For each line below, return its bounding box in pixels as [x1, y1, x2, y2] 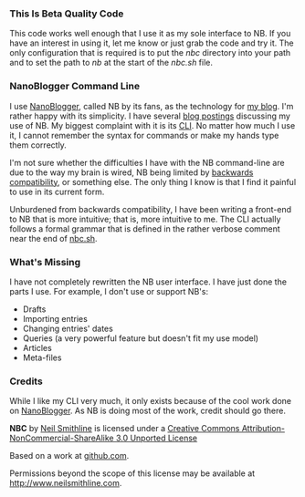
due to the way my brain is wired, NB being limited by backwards [9, 167, 254, 178]
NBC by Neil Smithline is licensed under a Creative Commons [9, 423, 240, 434]
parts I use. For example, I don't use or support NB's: [9, 285, 208, 296]
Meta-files [22, 352, 62, 363]
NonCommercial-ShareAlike [9, 432, 114, 444]
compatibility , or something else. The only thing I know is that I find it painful [9, 176, 297, 187]
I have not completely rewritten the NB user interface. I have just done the [9, 276, 288, 287]
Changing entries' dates [22, 323, 114, 334]
